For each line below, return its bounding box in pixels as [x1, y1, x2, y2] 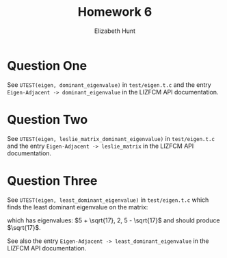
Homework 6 [77, 4, 152, 20]
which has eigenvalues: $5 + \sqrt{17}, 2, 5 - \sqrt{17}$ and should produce [7, 216, 220, 224]
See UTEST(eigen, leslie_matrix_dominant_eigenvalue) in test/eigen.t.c [7, 134, 215, 142]
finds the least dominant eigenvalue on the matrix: [7, 203, 148, 211]
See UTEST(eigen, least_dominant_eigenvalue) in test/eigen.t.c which [7, 196, 209, 204]
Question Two [7, 112, 88, 127]
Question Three [7, 172, 98, 188]
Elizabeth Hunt [94, 27, 135, 35]
